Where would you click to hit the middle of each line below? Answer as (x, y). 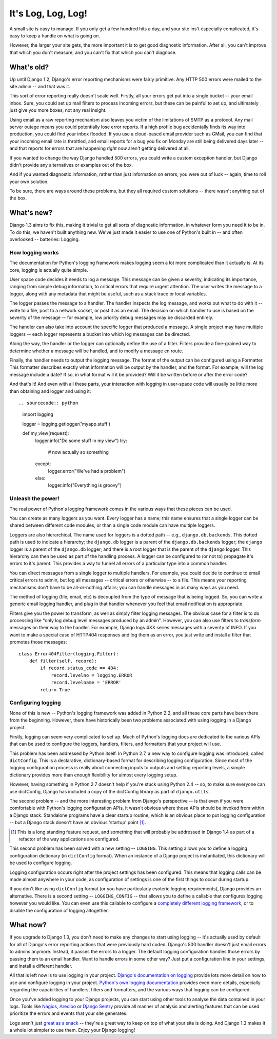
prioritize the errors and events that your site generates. (68, 1013)
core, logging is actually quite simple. (49, 270)
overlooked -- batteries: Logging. (45, 239)
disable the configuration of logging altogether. (59, 910)
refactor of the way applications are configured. (69, 839)
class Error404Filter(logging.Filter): (69, 654)
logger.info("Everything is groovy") (85, 485)
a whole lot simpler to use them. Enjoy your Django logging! (72, 1030)
